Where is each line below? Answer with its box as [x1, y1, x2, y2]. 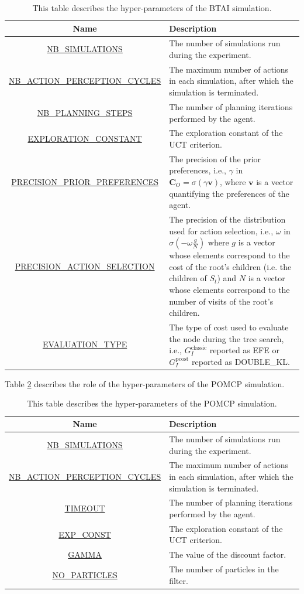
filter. [169, 574, 188, 586]
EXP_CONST [58, 528, 111, 540]
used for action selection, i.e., [169, 224, 274, 237]
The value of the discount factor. [169, 548, 286, 561]
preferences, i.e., [169, 164, 226, 176]
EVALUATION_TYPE [42, 338, 127, 350]
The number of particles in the [169, 563, 279, 575]
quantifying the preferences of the [169, 187, 289, 199]
